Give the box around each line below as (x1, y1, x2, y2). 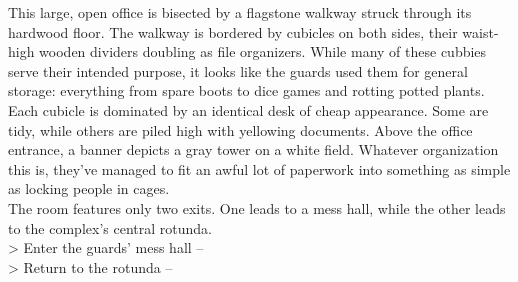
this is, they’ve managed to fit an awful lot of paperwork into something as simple (8, 158, 511, 179)
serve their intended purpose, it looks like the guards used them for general (8, 60, 468, 81)
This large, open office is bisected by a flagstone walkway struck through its (8, 2, 472, 22)
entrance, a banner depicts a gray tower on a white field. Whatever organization (8, 139, 499, 160)
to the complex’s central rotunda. (8, 217, 212, 238)
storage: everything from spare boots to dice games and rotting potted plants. (8, 80, 485, 101)
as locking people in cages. (8, 178, 170, 199)
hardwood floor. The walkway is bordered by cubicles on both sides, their (8, 21, 458, 42)
